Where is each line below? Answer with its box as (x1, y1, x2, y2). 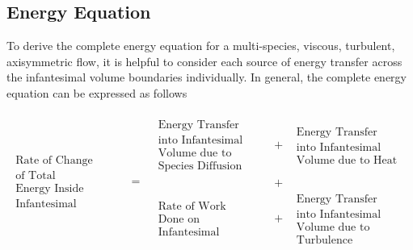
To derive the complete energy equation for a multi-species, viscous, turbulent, (6, 37, 395, 54)
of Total (15, 170, 56, 182)
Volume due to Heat (296, 155, 398, 167)
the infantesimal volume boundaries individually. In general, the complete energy (6, 69, 407, 85)
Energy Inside (15, 183, 84, 195)
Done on (158, 214, 200, 226)
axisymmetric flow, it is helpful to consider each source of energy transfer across (6, 52, 402, 69)
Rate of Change (15, 155, 93, 167)
